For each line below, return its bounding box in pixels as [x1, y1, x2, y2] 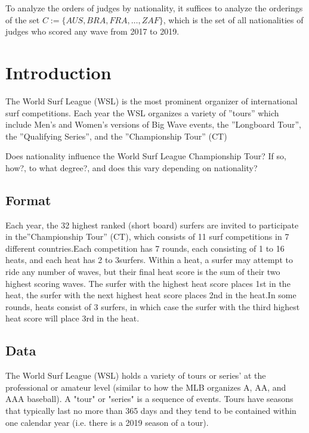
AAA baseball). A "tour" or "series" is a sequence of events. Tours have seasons [5, 392, 293, 405]
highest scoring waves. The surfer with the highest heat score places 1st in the [5, 277, 291, 289]
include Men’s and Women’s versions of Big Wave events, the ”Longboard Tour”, [5, 118, 301, 131]
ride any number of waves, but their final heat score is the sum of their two [5, 265, 280, 278]
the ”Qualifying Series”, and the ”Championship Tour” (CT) [5, 129, 227, 142]
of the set [5, 13, 40, 26]
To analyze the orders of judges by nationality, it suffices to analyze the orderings [5, 2, 303, 14]
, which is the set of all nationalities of [163, 13, 304, 26]
